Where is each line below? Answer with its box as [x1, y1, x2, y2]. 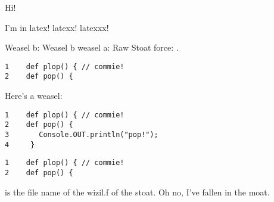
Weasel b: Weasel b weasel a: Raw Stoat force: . [5, 41, 179, 54]
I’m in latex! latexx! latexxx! [5, 21, 109, 33]
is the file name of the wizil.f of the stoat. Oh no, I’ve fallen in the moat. [5, 185, 270, 198]
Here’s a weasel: [5, 89, 63, 102]
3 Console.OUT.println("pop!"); [5, 130, 158, 139]
